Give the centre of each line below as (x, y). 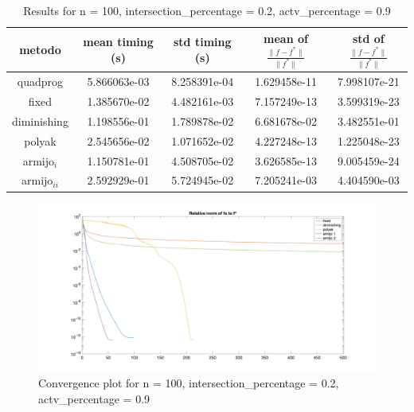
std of (368, 38)
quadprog (40, 82)
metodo (40, 49)
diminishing (40, 120)
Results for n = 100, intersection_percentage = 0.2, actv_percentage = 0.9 (207, 10)
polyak (40, 140)
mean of (286, 38)
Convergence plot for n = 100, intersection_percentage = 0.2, (189, 383)
